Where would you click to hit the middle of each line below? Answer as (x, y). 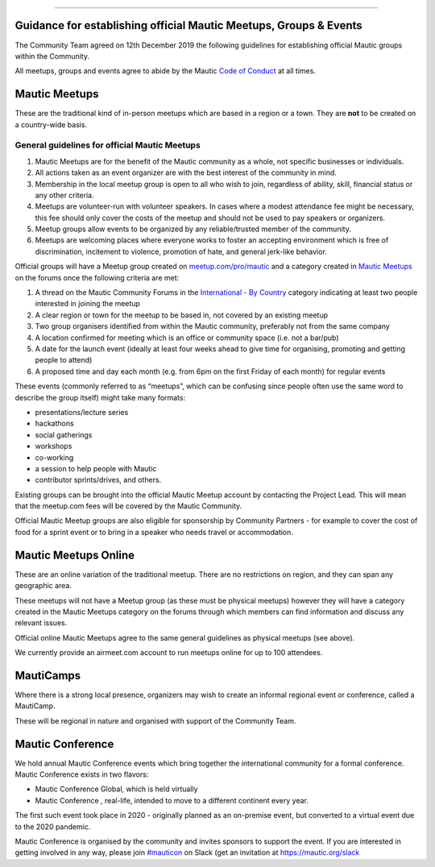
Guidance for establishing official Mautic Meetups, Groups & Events (188, 25)
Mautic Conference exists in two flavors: (82, 774)
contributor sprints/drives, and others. (98, 480)
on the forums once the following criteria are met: (97, 277)
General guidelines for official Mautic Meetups (108, 145)
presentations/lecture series (82, 412)
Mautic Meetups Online (75, 555)
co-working (54, 457)
